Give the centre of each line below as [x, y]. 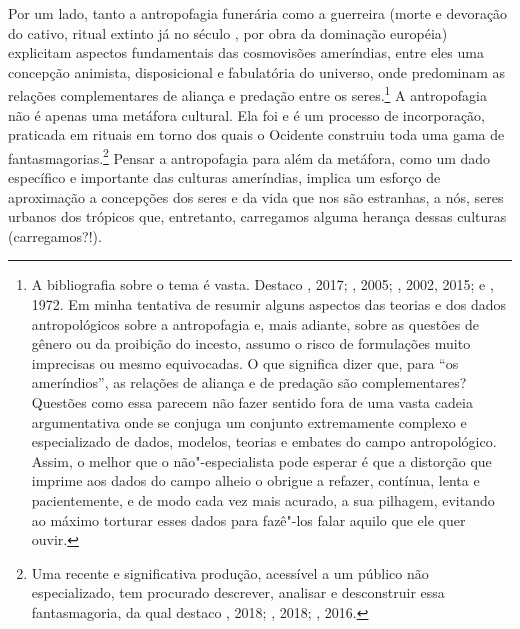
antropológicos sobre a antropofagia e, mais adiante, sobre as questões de [255, 323]
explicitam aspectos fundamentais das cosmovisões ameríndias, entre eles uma [246, 52]
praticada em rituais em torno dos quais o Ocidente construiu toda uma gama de [256, 134]
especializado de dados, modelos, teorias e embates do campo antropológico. [264, 441]
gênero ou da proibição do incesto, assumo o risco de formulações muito [251, 343]
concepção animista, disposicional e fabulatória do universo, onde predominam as [257, 71]
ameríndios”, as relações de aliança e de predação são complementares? [249, 382]
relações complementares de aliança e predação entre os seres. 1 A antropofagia [247, 94]
